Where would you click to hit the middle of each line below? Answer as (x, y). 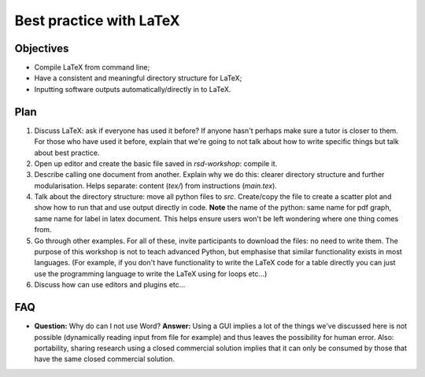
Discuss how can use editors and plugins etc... (110, 285)
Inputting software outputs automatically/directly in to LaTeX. (133, 89)
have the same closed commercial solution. (104, 359)
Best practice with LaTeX (97, 20)
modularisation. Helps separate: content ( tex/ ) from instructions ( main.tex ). (155, 186)
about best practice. (67, 153)
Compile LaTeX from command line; (92, 68)
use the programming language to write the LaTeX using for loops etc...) (151, 274)
